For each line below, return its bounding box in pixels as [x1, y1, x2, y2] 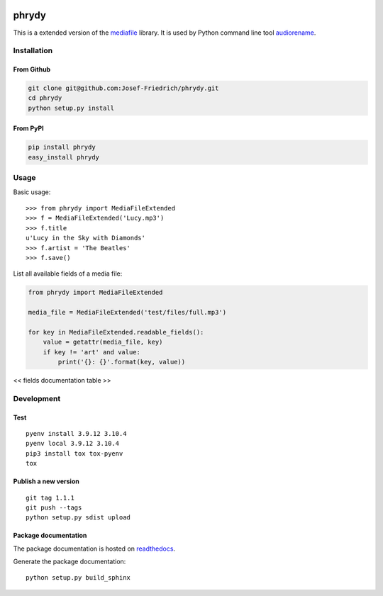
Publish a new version [13, 477, 79, 485]
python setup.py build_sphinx [26, 574, 131, 582]
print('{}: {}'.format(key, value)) [57, 358, 186, 366]
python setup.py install [28, 103, 115, 112]
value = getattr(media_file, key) [43, 338, 163, 347]
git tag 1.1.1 [26, 493, 74, 502]
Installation [13, 46, 53, 56]
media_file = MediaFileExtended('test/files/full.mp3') [28, 308, 227, 317]
